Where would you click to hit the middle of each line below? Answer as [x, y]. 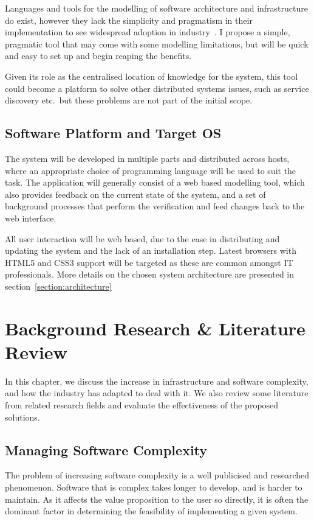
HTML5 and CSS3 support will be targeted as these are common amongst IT [149, 262]
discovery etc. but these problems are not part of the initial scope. [129, 100]
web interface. [31, 218]
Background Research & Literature [155, 328]
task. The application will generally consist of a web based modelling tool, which [155, 182]
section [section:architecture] [58, 286]
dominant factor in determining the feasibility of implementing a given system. [151, 511]
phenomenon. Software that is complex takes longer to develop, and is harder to [154, 487]
